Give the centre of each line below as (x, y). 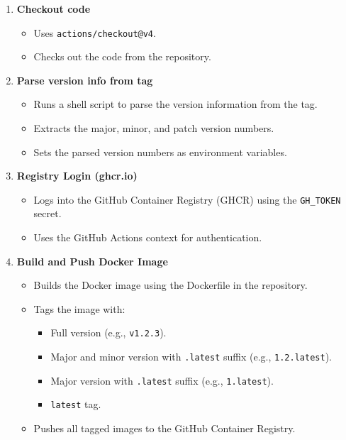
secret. (48, 213)
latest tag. (76, 404)
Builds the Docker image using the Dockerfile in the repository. (171, 285)
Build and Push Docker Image (92, 261)
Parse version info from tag (85, 80)
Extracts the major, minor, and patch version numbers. (154, 128)
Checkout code (54, 9)
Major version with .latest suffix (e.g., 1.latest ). (162, 380)
